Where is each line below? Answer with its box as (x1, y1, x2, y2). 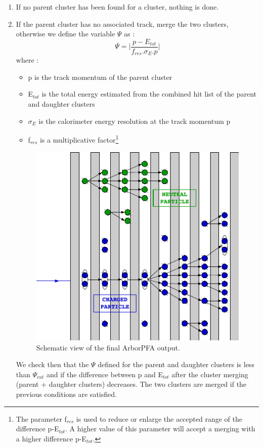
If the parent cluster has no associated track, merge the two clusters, (16, 18, 229, 29)
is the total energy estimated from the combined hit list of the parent (41, 88, 257, 99)
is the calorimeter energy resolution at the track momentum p (38, 115, 231, 126)
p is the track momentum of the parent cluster (28, 71, 172, 82)
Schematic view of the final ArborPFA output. (36, 342, 180, 352)
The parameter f (16, 413, 67, 424)
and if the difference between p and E (46, 369, 163, 379)
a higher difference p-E (16, 433, 86, 443)
